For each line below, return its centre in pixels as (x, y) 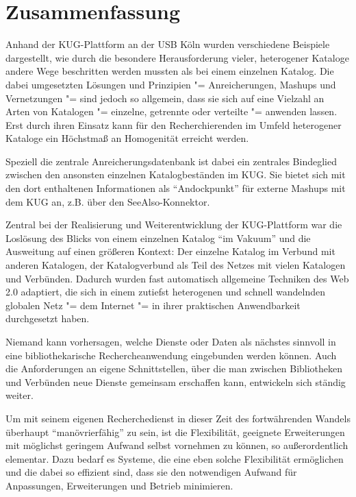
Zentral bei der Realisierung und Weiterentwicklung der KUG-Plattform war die (174, 225)
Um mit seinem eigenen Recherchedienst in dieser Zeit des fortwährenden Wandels (178, 418)
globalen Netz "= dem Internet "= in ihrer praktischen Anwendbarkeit (153, 305)
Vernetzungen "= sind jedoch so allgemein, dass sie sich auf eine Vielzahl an (165, 98)
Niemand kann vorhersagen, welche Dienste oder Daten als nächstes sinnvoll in (171, 341)
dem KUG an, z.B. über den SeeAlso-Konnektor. (108, 201)
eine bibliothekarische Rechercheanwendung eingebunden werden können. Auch (171, 355)
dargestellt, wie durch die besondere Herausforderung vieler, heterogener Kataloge (177, 57)
